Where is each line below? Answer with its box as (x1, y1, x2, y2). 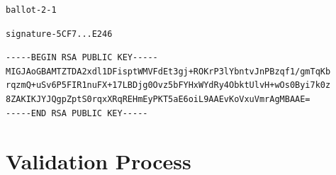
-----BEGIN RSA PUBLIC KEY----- (6, 52, 158, 63)
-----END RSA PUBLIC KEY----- (6, 108, 148, 118)
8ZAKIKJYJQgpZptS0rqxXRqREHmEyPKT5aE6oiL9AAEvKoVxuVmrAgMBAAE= (6, 94, 310, 104)
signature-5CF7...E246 (6, 28, 113, 39)
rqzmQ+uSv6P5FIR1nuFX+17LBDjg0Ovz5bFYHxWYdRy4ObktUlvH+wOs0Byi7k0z (6, 80, 331, 91)
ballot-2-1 (6, 5, 57, 15)
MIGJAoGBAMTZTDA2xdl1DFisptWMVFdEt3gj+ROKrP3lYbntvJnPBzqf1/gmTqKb (6, 66, 331, 77)
